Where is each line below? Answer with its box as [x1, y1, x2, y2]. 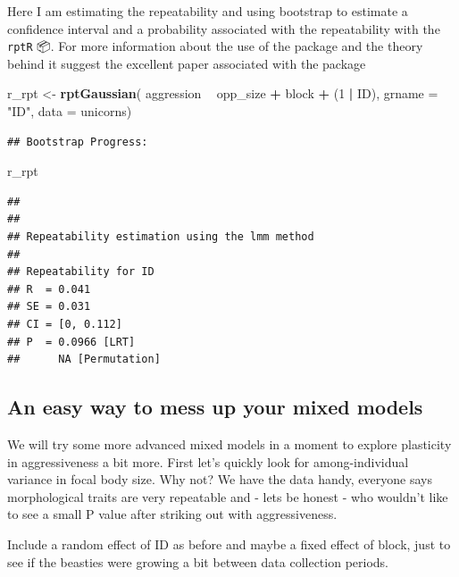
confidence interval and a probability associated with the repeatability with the [7, 19, 440, 38]
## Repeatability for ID [7, 265, 154, 279]
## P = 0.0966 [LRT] [7, 335, 136, 348]
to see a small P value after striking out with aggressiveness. [7, 505, 338, 523]
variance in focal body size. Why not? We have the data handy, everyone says [7, 470, 432, 489]
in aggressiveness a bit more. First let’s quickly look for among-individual [7, 452, 409, 471]
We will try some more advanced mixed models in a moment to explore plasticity [7, 434, 452, 453]
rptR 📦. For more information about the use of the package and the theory [7, 37, 423, 55]
